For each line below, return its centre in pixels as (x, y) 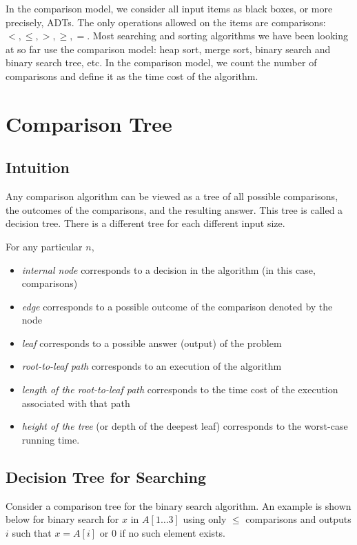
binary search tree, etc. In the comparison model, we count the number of (161, 62)
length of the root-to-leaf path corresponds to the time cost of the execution (180, 389)
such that (32, 532)
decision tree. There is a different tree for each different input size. (145, 223)
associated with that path (76, 403)
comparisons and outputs (298, 519)
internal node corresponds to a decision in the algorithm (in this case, (169, 269)
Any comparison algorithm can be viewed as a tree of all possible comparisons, (172, 196)
